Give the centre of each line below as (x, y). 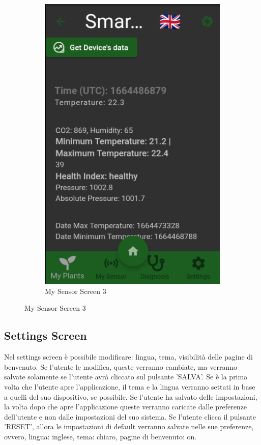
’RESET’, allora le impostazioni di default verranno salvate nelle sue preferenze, (129, 426)
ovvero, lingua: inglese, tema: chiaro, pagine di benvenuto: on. (100, 436)
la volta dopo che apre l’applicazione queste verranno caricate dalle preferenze (126, 407)
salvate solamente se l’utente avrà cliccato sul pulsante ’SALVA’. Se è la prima (126, 377)
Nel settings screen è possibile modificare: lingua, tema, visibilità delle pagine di (128, 357)
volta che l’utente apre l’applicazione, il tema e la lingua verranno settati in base (130, 386)
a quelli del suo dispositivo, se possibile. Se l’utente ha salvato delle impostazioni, (131, 396)
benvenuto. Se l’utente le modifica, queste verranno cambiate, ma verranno (121, 366)
